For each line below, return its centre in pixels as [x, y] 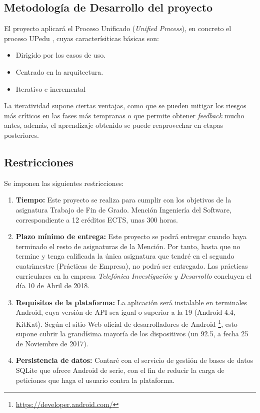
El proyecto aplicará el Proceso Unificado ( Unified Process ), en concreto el [118, 28]
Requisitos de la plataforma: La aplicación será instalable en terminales [131, 302]
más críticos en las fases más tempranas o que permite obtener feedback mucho [124, 115]
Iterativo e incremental [51, 88]
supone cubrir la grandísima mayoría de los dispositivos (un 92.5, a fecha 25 [132, 334]
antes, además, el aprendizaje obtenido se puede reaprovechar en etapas [113, 125]
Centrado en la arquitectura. [59, 71]
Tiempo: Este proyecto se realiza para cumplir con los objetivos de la [123, 200]
